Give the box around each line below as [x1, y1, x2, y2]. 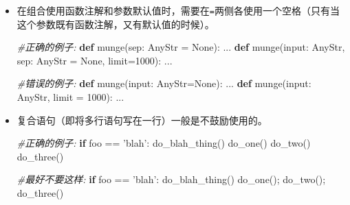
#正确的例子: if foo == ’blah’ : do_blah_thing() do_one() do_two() [17, 136, 311, 150]
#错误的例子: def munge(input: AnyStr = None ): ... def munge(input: [17, 76, 311, 91]
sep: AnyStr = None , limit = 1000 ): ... [17, 53, 173, 67]
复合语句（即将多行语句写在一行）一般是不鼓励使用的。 [17, 112, 267, 127]
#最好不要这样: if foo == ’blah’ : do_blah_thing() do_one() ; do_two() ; [17, 172, 326, 186]
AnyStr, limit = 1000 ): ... [17, 90, 124, 104]
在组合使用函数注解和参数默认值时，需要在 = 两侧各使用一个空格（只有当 [17, 3, 340, 17]
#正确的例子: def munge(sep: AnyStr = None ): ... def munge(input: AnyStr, [17, 40, 345, 54]
